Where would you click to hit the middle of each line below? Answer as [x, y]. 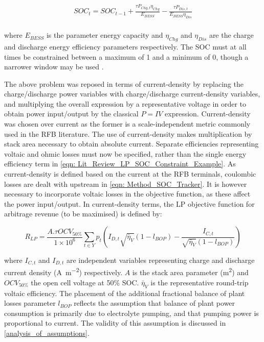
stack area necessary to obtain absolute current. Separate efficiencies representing [131, 144]
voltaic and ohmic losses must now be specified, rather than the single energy [125, 153]
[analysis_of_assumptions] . [47, 333]
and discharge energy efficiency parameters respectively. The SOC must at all [125, 46]
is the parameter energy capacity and [105, 35]
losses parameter [30, 303]
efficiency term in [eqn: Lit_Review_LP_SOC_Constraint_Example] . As [120, 164]
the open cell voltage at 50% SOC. [85, 282]
